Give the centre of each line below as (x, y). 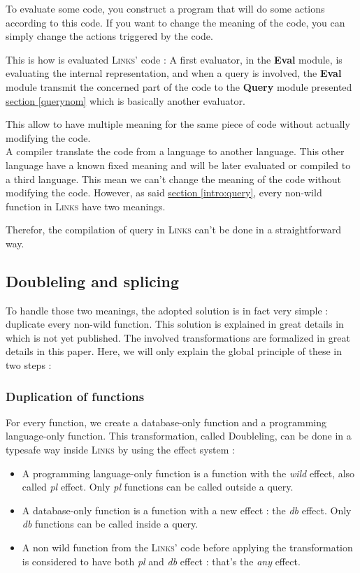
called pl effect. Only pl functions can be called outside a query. (158, 487)
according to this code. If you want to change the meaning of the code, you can (175, 22)
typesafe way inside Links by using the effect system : (120, 450)
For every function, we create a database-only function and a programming (166, 422)
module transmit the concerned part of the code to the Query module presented (179, 86)
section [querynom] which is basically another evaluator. (125, 100)
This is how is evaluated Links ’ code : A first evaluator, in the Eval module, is (174, 59)
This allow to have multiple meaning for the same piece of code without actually (178, 124)
